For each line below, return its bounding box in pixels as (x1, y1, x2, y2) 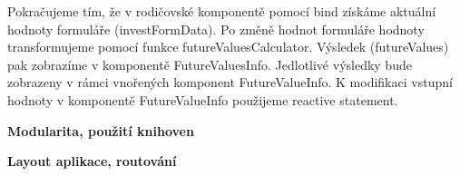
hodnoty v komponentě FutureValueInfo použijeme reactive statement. (7, 90, 398, 109)
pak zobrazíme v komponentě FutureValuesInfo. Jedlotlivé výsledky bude (7, 54, 412, 73)
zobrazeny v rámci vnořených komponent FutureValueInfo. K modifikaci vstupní (7, 73, 453, 92)
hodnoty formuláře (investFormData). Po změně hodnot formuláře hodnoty (7, 19, 425, 38)
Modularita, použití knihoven (7, 121, 194, 140)
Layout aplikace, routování (7, 152, 177, 171)
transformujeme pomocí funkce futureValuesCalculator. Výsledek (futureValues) (7, 37, 449, 56)
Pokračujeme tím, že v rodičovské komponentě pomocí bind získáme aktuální (7, 2, 436, 20)
